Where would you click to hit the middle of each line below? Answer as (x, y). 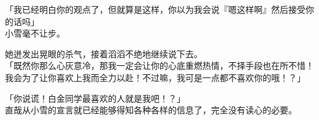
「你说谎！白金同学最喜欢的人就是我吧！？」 (95, 98)
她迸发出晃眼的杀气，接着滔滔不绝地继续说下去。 (104, 53)
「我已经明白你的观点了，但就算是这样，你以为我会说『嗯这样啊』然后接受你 (159, 9)
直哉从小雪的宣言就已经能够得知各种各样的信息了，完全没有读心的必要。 (151, 110)
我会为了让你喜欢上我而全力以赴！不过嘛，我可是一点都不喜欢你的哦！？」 (155, 77)
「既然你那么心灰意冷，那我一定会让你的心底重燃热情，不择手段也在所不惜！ (159, 65)
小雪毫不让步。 (35, 33)
